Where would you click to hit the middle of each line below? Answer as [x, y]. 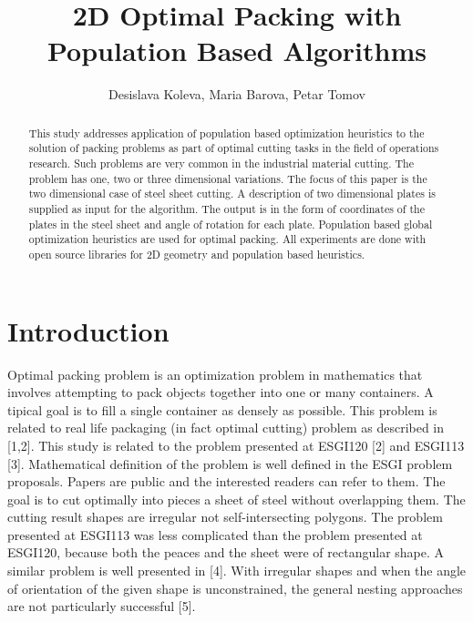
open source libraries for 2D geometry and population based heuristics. [197, 254]
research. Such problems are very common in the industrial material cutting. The [221, 163]
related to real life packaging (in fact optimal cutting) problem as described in [226, 428]
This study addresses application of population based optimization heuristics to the [226, 133]
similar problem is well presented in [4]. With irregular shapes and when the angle [237, 571]
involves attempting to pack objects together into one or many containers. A [221, 392]
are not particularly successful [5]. [102, 606]
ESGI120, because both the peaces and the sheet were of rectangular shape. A [226, 552]
